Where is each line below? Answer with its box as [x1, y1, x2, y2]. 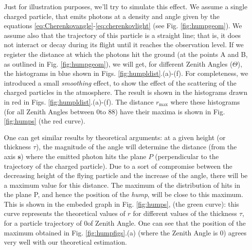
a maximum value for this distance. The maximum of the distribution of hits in [4, 179, 240, 190]
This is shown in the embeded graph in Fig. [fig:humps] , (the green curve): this [4, 198, 239, 209]
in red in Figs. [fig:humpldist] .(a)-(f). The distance [4, 96, 154, 107]
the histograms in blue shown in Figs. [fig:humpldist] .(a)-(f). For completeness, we [4, 68, 248, 78]
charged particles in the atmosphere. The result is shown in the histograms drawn [4, 87, 248, 97]
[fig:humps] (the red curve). [4, 116, 86, 126]
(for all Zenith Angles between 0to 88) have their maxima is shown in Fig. [4, 106, 225, 116]
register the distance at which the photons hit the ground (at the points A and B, [4, 49, 248, 59]
